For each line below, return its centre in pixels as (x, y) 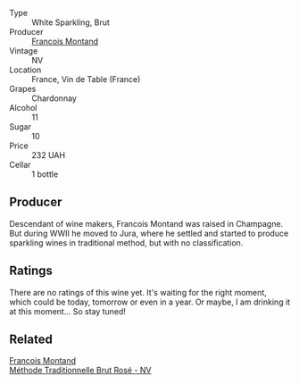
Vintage (24, 51)
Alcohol (23, 108)
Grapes (23, 89)
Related (31, 340)
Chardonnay (54, 98)
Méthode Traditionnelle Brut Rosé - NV (80, 371)
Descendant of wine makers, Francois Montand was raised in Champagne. (146, 223)
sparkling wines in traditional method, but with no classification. (126, 242)
